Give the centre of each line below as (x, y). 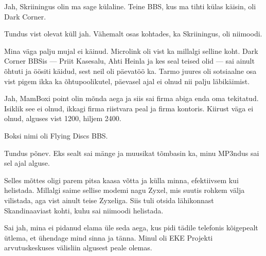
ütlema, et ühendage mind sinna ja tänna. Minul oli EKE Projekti (109, 237)
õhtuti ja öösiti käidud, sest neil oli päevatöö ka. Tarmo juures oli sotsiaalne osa (130, 71)
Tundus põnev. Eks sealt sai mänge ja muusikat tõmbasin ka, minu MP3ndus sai (132, 153)
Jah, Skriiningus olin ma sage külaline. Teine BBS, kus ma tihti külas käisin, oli (130, 6)
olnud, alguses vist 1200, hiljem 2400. (63, 118)
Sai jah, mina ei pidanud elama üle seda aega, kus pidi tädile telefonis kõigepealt (131, 228)
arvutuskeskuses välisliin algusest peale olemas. (78, 248)
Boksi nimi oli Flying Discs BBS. (56, 135)
